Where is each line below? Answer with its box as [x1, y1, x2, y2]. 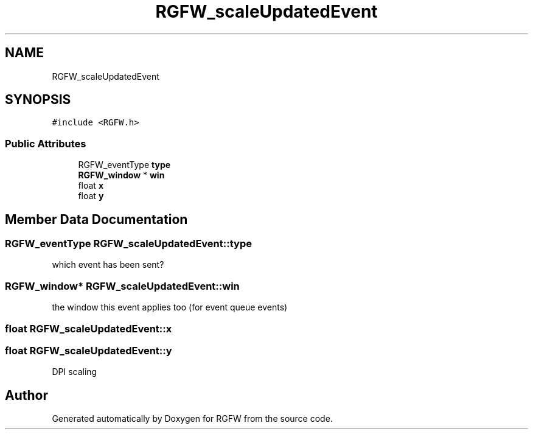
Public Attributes [5, 137, 86, 150]
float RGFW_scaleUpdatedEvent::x [5, 322, 172, 335]
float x [78, 180, 103, 191]
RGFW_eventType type [78, 159, 171, 170]
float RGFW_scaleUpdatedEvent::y [5, 344, 172, 357]
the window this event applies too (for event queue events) [52, 302, 288, 313]
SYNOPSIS [5, 92, 71, 108]
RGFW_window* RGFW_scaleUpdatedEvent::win [5, 279, 240, 292]
